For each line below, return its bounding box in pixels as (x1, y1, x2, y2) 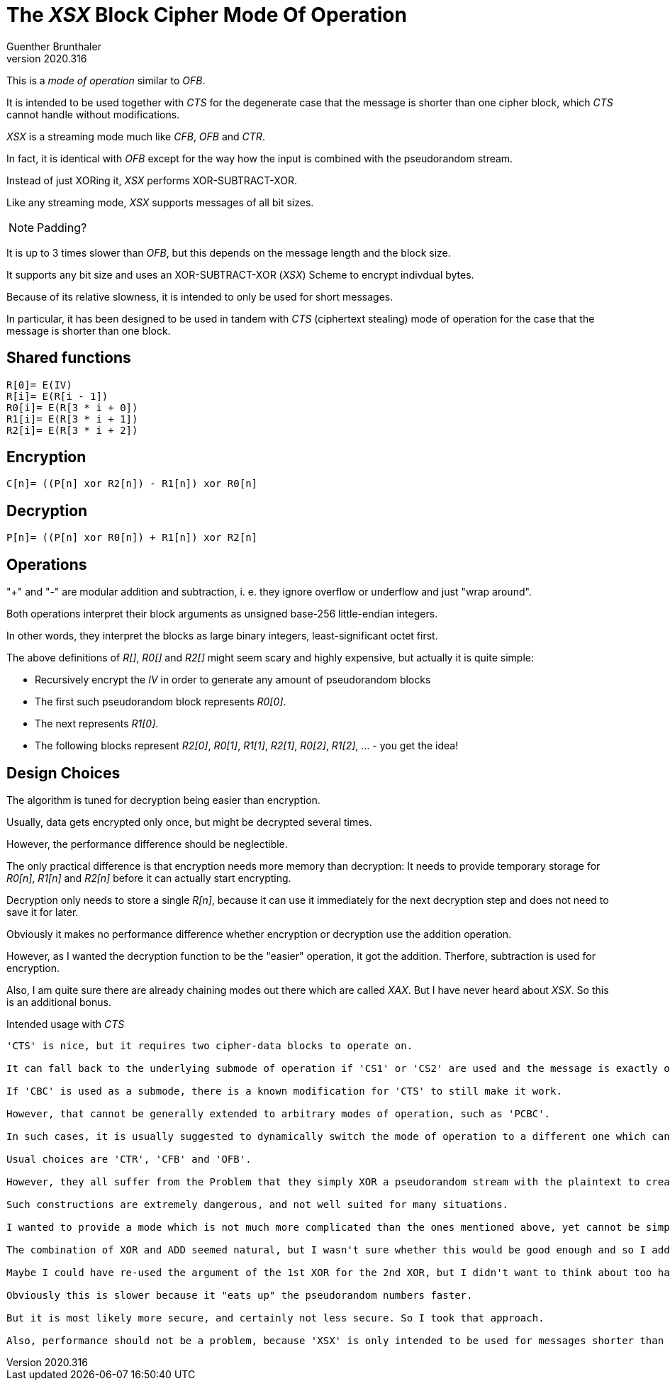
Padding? (37, 220, 87, 235)
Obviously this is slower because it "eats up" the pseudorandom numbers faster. (6, 1289, 473, 1301)
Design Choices (6, 764, 121, 782)
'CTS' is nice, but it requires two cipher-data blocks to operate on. (6, 1039, 413, 1051)
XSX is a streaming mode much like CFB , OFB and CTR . (6, 130, 265, 142)
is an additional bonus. (6, 995, 111, 1008)
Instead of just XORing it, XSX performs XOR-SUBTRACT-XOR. (6, 174, 297, 186)
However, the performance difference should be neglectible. (6, 837, 288, 850)
